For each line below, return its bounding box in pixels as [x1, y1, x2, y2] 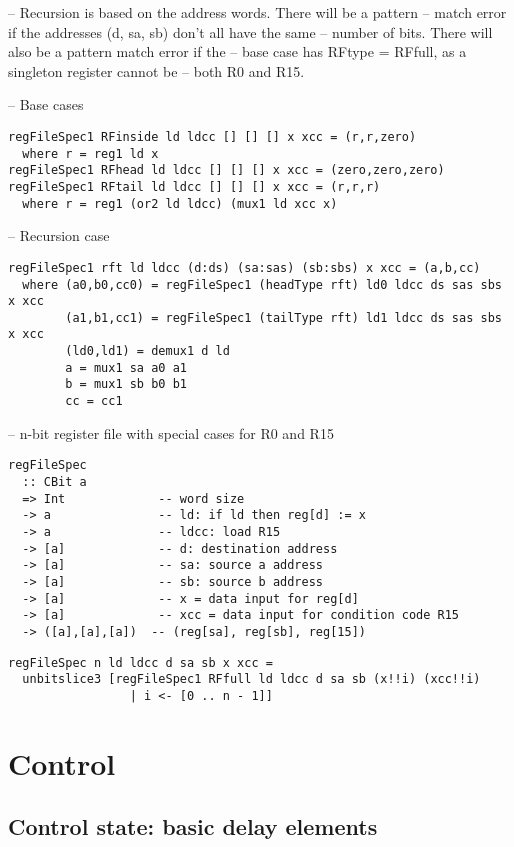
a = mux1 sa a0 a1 [65, 360, 187, 375]
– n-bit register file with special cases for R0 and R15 [8, 422, 334, 443]
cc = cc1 [65, 394, 123, 409]
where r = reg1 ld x [22, 146, 159, 161]
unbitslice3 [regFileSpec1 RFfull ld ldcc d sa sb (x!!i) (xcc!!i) [22, 672, 481, 687]
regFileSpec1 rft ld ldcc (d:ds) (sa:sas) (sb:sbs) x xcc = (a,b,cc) [8, 260, 481, 275]
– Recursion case [8, 225, 110, 246]
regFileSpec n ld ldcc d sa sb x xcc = [8, 655, 273, 670]
